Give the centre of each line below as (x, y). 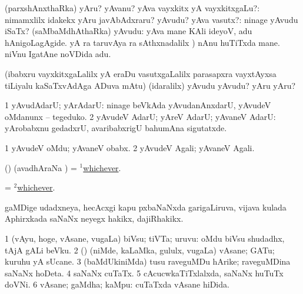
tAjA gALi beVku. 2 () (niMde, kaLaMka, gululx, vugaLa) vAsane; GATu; (140, 250)
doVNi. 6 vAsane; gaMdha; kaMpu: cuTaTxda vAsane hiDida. (117, 284)
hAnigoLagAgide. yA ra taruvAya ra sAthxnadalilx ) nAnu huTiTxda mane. (142, 42)
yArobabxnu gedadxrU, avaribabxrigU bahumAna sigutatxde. (116, 128)
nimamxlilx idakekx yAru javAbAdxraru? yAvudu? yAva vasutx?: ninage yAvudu (151, 19)
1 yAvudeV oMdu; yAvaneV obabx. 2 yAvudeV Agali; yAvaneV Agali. (130, 147)
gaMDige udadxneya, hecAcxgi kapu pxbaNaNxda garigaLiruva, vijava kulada (146, 207)
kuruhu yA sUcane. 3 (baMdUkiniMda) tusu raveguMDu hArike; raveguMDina (148, 261)
